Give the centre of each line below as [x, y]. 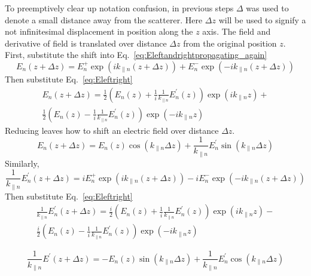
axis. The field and [237, 31]
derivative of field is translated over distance [86, 43]
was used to [267, 8]
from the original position [230, 43]
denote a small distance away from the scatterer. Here [104, 19]
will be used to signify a [262, 19]
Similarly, [22, 163]
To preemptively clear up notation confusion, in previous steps [119, 8]
